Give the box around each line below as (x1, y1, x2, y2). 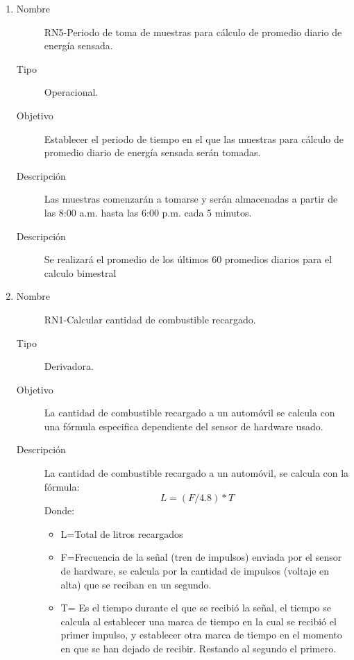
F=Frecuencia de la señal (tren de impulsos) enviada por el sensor (60, 550, 342, 564)
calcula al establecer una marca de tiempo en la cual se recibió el (60, 614, 337, 628)
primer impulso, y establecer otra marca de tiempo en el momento (60, 627, 342, 642)
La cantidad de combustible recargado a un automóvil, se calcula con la (44, 466, 349, 480)
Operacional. (44, 85, 99, 99)
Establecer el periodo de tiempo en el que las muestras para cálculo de (44, 131, 344, 146)
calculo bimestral (44, 265, 117, 280)
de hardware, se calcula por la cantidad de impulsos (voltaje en (60, 564, 330, 578)
